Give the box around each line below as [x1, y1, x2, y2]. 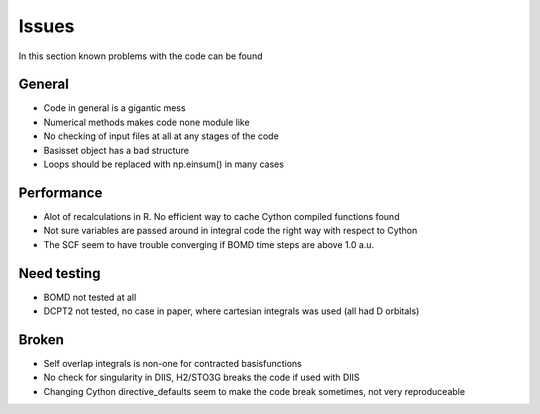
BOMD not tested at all [43, 291, 137, 303]
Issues [18, 15, 75, 37]
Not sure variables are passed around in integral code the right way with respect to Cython [43, 225, 418, 237]
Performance [18, 184, 103, 201]
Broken [18, 331, 65, 348]
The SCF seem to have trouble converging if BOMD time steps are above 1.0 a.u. [43, 238, 375, 250]
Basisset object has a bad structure [43, 144, 190, 156]
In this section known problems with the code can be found [18, 50, 263, 62]
